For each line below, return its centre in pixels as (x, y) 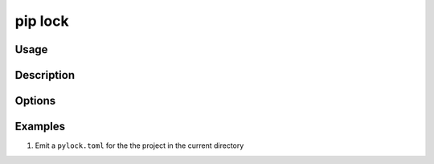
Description (45, 75)
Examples (40, 127)
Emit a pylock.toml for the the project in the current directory (139, 146)
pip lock (42, 21)
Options (35, 101)
